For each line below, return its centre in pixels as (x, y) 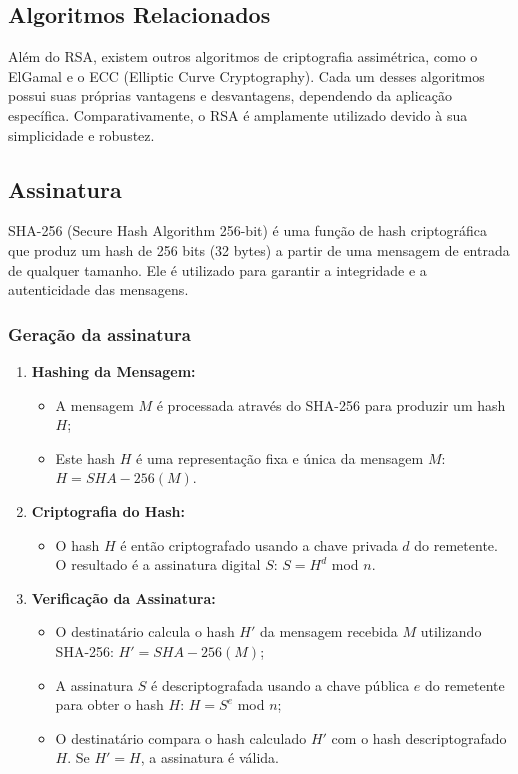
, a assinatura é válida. (209, 757)
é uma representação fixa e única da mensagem (280, 457)
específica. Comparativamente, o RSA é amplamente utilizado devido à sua (238, 114)
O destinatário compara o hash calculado (181, 737)
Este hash (85, 457)
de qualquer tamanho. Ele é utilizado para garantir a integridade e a (217, 269)
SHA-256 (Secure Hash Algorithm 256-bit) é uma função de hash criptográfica (248, 230)
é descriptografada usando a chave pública (280, 684)
